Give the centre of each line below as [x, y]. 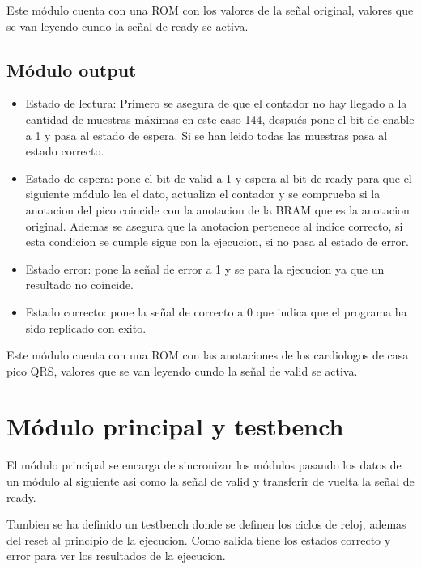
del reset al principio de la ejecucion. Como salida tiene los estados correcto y [199, 539]
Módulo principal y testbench [175, 426]
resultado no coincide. [79, 284]
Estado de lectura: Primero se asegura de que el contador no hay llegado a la [216, 103]
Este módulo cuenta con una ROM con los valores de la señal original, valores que [210, 10]
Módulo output [72, 69]
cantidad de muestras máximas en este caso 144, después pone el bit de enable [220, 119]
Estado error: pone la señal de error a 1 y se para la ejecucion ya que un [205, 268]
